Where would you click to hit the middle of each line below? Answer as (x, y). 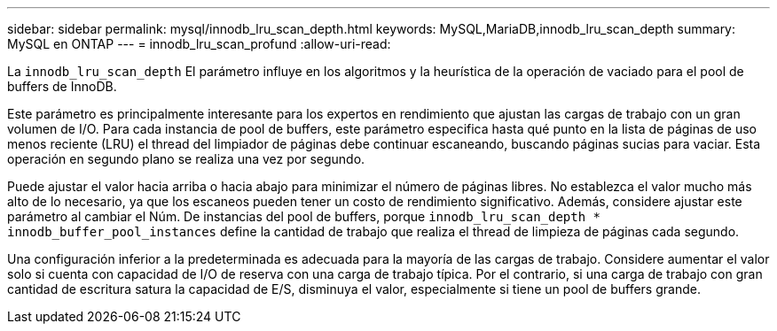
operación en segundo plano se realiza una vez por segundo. (186, 159)
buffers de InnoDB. (62, 86)
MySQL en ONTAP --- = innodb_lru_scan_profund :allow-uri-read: (199, 44)
